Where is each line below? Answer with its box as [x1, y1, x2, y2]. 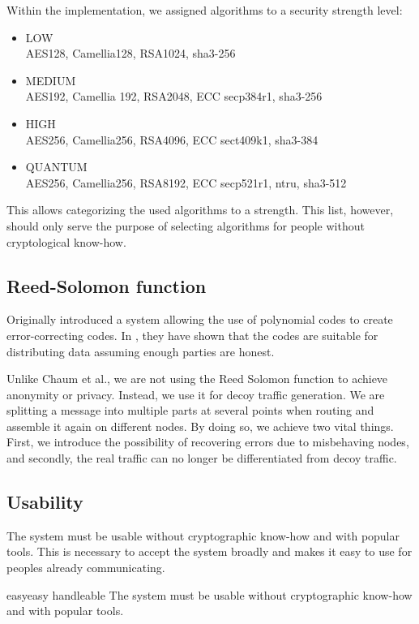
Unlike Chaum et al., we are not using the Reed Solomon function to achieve [6, 370, 388, 387]
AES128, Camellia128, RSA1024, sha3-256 [25, 45, 236, 62]
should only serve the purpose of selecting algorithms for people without [6, 217, 365, 234]
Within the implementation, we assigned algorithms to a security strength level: [6, 2, 403, 18]
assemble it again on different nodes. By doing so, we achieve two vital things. [6, 417, 394, 434]
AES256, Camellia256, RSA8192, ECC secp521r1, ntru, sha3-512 [25, 174, 347, 191]
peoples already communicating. [6, 559, 165, 576]
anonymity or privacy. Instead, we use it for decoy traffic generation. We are [6, 385, 385, 402]
